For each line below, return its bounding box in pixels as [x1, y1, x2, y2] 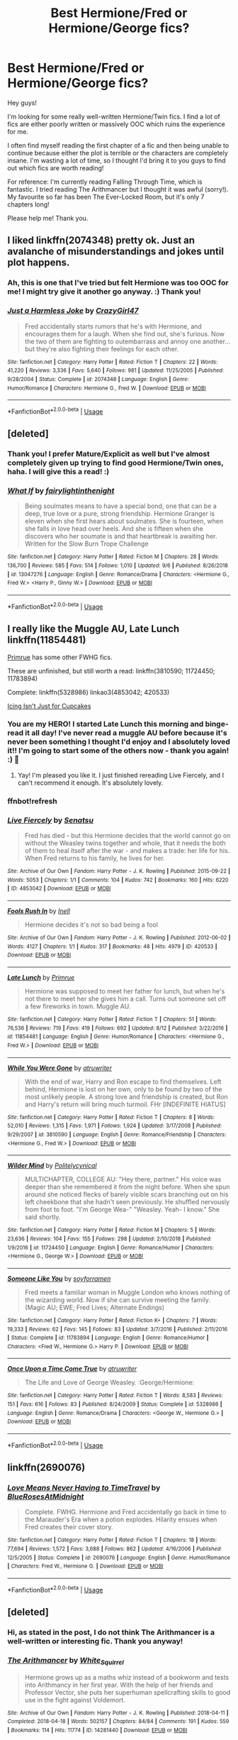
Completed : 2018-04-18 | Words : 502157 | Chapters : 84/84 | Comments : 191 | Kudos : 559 [7, 1718, 229, 1725]
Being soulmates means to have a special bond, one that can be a [24, 502, 217, 510]
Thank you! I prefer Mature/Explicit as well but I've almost [7, 449, 210, 459]
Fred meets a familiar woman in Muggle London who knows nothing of [24, 1288, 230, 1296]
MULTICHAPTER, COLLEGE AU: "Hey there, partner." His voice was [24, 1175, 222, 1184]
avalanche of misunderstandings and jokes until [7, 246, 225, 258]
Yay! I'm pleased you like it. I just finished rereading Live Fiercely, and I [17, 771, 225, 779]
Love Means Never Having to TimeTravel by [7, 1483, 161, 1493]
